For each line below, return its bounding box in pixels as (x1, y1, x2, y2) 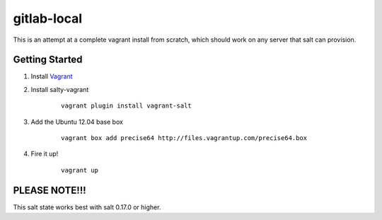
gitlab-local (13, 11, 83, 26)
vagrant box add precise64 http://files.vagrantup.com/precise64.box (61, 134, 308, 142)
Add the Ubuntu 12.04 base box (30, 117, 124, 126)
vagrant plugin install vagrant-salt (61, 102, 192, 110)
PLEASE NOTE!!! (13, 184, 86, 196)
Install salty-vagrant (30, 85, 89, 93)
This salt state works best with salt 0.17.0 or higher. (13, 202, 161, 212)
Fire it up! (30, 149, 59, 158)
